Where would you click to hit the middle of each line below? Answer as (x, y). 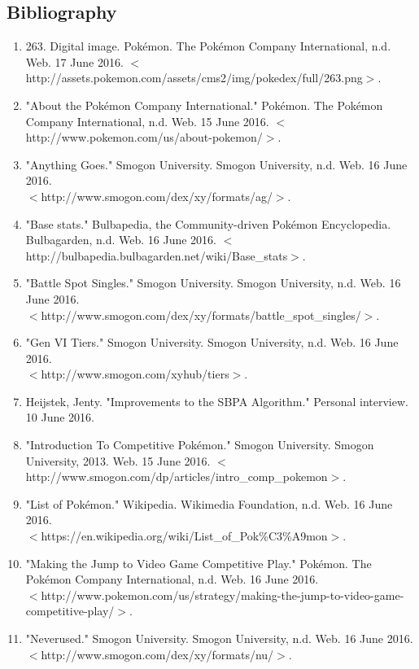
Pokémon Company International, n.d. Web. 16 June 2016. (172, 579)
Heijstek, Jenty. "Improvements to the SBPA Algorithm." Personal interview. (217, 401)
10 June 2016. (60, 417)
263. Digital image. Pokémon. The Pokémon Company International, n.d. (208, 46)
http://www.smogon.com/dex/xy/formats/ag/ (157, 196)
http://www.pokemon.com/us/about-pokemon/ (144, 137)
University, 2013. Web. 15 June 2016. (118, 460)
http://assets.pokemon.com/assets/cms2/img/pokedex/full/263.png (194, 78)
